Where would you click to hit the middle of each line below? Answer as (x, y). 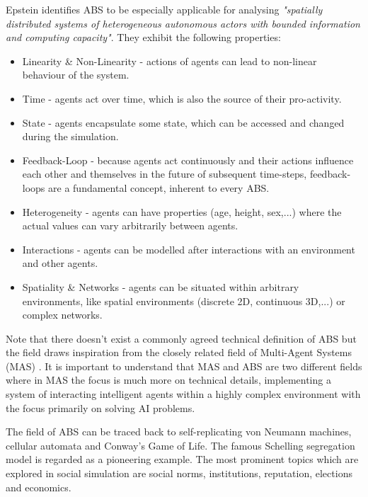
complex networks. (62, 315)
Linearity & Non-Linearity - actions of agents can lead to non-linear (169, 61)
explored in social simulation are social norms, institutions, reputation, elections (179, 473)
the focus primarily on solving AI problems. (100, 407)
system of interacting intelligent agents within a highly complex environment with (183, 394)
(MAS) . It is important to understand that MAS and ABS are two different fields (184, 366)
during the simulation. (70, 136)
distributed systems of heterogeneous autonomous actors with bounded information (183, 23)
